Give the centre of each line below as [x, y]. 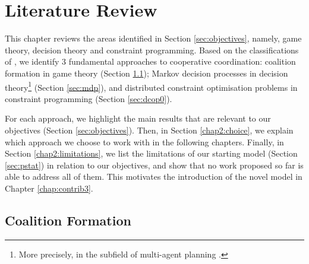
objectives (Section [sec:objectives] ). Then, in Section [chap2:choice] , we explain [149, 130]
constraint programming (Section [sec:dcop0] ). [89, 98]
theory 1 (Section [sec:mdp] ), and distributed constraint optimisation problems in [151, 86]
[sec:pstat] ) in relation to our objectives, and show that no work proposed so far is [154, 165]
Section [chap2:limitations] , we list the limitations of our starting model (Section [151, 153]
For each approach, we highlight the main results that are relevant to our [138, 118]
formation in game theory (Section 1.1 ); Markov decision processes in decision [146, 73]
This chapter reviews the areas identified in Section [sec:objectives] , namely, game [153, 38]
